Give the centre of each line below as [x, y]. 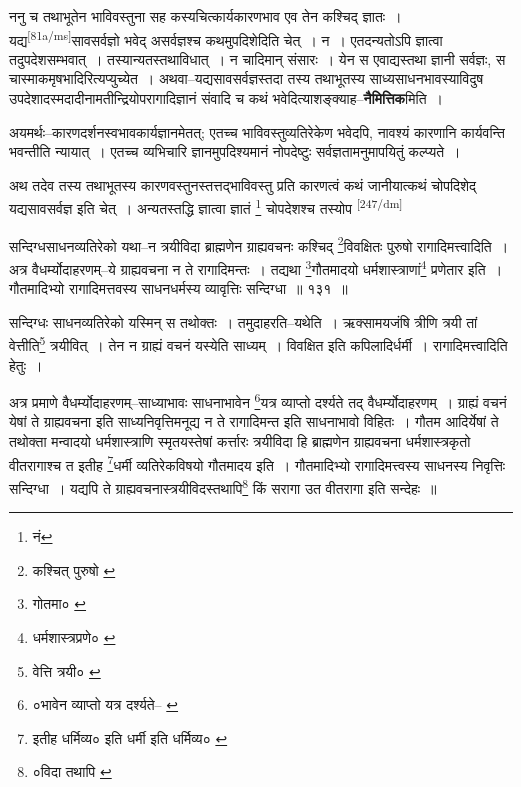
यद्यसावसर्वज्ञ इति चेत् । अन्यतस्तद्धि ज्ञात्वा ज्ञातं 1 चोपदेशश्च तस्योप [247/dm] [206, 207]
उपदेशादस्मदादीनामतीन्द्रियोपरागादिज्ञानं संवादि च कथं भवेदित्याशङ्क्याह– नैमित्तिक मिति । [226, 98]
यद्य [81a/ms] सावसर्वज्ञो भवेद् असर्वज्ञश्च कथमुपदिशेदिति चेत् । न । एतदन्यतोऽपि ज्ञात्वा [226, 38]
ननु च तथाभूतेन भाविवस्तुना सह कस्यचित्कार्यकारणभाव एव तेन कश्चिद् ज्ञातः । [205, 16]
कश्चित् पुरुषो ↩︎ [74, 569]
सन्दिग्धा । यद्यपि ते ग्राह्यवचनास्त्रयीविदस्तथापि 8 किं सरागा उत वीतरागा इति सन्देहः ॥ [223, 486]
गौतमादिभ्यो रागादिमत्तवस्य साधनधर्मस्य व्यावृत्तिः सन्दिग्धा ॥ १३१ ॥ [178, 288]
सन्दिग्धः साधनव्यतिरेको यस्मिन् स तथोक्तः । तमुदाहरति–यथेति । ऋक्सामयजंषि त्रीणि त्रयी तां [243, 321]
